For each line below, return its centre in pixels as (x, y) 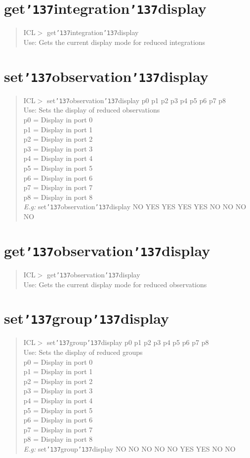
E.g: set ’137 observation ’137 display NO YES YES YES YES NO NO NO (135, 207)
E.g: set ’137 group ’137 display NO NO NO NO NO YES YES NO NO (129, 448)
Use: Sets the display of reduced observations (92, 110)
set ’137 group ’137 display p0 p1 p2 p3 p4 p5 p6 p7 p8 (128, 342)
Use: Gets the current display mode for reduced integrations (114, 42)
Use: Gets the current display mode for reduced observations (115, 284)
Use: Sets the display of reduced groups (83, 352)
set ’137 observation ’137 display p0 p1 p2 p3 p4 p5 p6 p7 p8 (137, 100)
